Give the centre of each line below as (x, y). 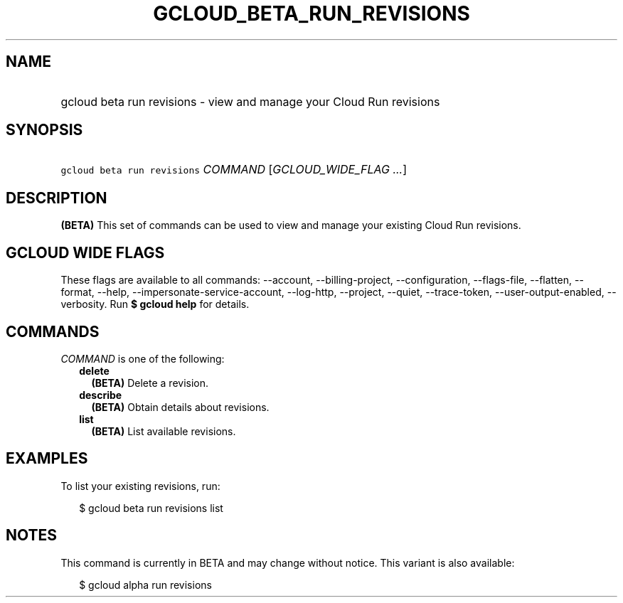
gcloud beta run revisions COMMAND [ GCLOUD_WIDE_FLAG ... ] (234, 170)
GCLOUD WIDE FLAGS (85, 252)
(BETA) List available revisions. (164, 431)
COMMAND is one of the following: (143, 358)
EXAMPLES (47, 459)
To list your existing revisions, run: (140, 486)
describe (101, 395)
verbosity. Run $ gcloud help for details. (155, 304)
